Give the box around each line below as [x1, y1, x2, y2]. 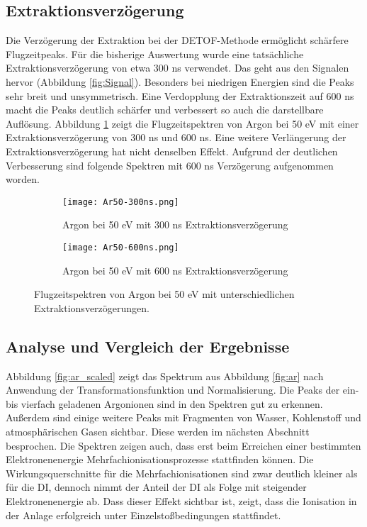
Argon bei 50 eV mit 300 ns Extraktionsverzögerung [62, 217, 288, 232]
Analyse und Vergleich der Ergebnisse [6, 335, 290, 357]
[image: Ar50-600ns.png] [62, 242, 179, 253]
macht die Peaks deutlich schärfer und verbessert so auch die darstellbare [6, 102, 324, 117]
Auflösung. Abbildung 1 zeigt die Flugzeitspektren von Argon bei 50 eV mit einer [6, 116, 359, 131]
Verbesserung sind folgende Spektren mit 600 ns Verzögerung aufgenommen [6, 157, 334, 172]
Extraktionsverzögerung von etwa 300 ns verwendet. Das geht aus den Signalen [6, 60, 349, 75]
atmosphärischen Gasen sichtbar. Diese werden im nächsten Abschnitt [6, 424, 310, 438]
